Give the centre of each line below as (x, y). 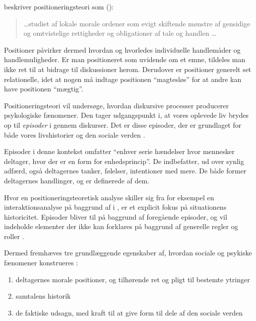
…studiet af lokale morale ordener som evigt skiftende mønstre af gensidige (137, 23)
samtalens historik (43, 296)
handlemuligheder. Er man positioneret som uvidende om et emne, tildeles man (125, 59)
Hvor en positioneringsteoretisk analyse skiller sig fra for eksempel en (109, 197)
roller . (14, 236)
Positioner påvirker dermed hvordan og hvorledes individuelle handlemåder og (122, 49)
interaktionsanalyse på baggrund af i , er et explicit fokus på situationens (115, 207)
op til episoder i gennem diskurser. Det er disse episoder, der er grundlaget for (123, 124)
